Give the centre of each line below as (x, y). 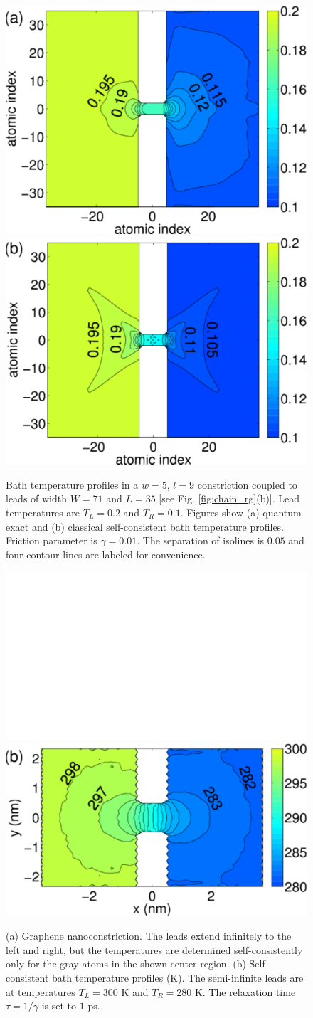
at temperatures (41, 991)
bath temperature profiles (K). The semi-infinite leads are (178, 978)
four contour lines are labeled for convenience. (106, 554)
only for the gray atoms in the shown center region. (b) (126, 964)
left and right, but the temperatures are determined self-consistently (154, 949)
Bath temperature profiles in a (72, 484)
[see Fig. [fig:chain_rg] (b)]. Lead (229, 498)
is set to (59, 1006)
